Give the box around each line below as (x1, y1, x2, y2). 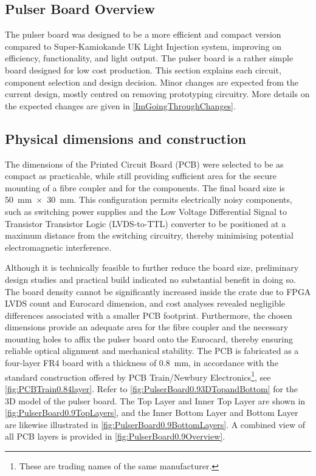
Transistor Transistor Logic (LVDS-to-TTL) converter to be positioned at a (5, 217, 286, 229)
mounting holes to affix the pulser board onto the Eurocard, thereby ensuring (5, 332, 293, 345)
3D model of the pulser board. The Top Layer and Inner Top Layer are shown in (5, 394, 306, 407)
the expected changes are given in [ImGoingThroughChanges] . (5, 99, 236, 112)
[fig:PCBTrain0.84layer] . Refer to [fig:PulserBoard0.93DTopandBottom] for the (5, 382, 298, 395)
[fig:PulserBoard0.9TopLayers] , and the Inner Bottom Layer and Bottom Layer (5, 406, 298, 419)
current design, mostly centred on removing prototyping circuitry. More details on (5, 87, 310, 100)
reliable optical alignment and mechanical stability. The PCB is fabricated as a (5, 344, 299, 357)
